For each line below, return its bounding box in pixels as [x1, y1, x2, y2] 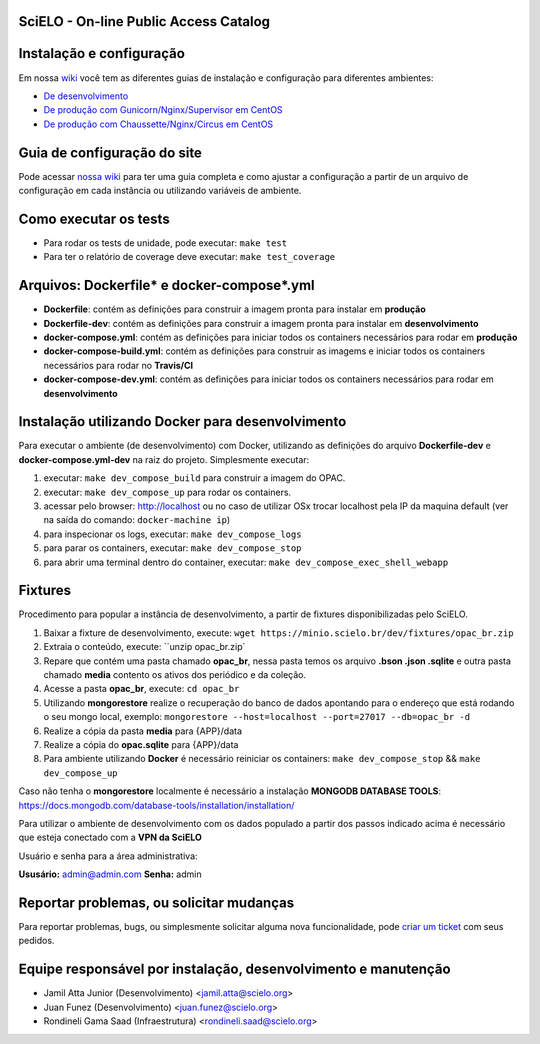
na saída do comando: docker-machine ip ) [43, 514, 231, 526]
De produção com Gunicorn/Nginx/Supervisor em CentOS [43, 104, 284, 116]
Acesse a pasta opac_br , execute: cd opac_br [43, 683, 240, 695]
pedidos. [18, 935, 55, 947]
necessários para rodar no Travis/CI [43, 359, 194, 371]
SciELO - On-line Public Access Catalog [18, 13, 270, 30]
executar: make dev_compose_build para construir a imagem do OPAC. [43, 472, 346, 484]
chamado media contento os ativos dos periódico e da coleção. [43, 669, 307, 681]
